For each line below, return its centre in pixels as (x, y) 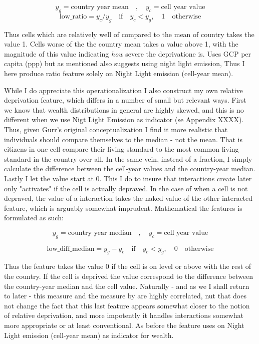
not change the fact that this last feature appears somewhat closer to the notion (127, 305)
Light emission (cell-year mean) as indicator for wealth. (89, 335)
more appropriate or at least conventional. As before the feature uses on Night (124, 325)
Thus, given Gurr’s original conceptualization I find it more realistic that (116, 129)
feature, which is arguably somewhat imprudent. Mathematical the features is (123, 208)
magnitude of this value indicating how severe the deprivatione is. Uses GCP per (128, 53)
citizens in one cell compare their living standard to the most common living (121, 149)
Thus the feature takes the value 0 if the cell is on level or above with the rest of (128, 266)
